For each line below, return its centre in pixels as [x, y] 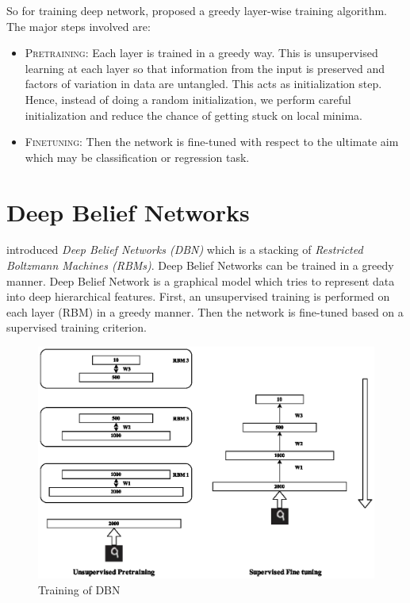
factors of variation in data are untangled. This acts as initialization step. [203, 84]
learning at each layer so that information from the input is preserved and [205, 68]
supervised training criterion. [77, 327]
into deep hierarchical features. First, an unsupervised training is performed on [198, 296]
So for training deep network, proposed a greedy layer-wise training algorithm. [197, 10]
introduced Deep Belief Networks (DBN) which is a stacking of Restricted [185, 250]
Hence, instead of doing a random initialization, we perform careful [188, 99]
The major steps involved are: [79, 26]
